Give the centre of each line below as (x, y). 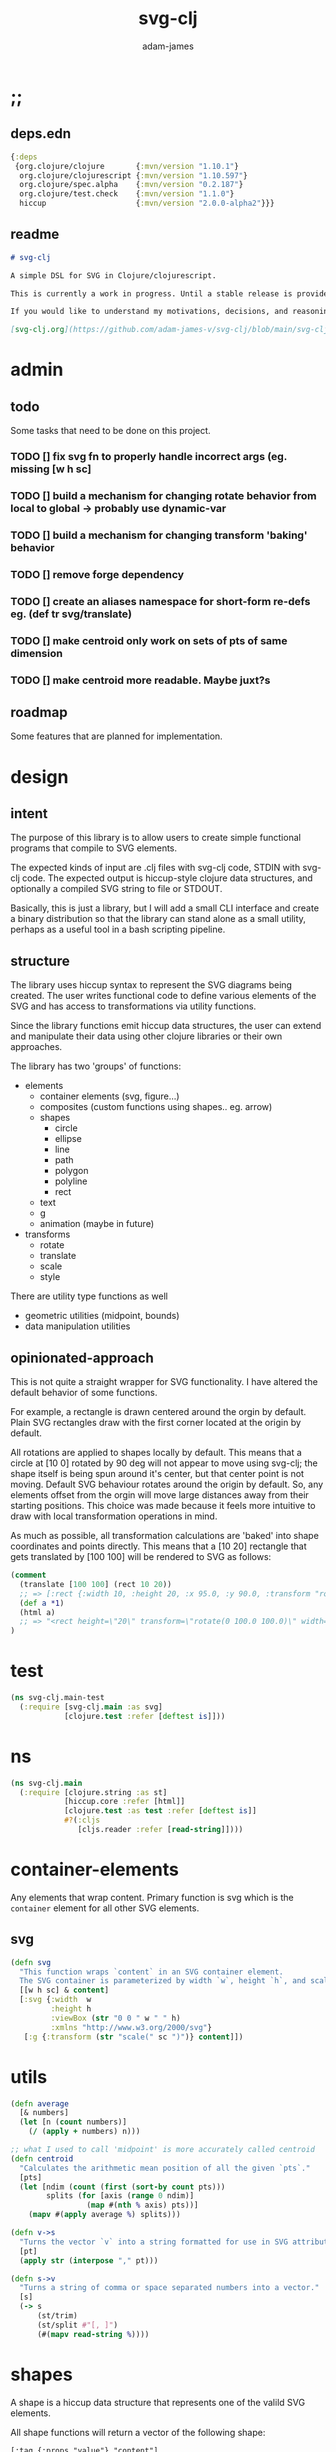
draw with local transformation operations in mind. (114, 1516)
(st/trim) (57, 2316)
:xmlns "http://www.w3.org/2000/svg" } (131, 2027)
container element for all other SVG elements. (105, 1908)
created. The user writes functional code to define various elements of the (163, 996)
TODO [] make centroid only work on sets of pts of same (149, 640)
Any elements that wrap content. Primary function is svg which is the (152, 1897)
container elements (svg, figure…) (109, 1096)
